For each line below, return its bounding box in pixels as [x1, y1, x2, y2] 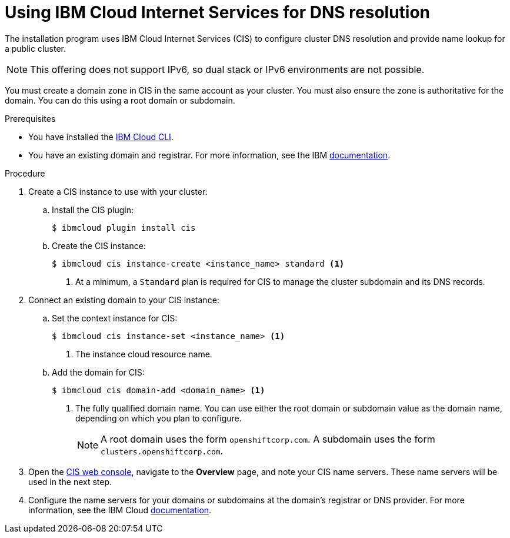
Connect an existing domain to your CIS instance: [28, 294, 219, 305]
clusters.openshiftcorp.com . [101, 444, 224, 457]
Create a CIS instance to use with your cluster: [28, 186, 208, 197]
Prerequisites [5, 113, 56, 124]
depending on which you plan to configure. [75, 413, 242, 423]
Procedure [5, 168, 45, 178]
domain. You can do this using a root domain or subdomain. [5, 95, 235, 105]
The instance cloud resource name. [75, 348, 212, 359]
